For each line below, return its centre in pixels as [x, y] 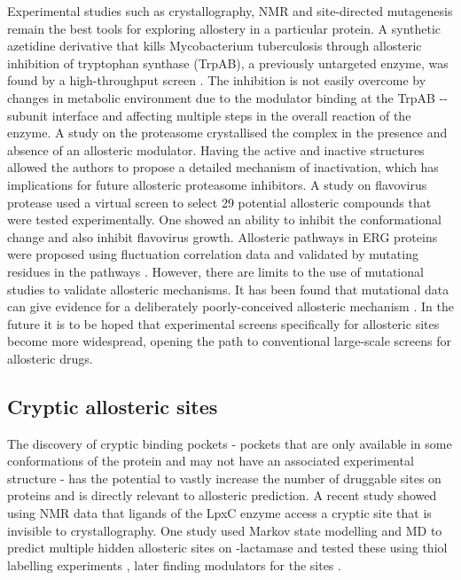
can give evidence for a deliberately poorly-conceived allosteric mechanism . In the [230, 306]
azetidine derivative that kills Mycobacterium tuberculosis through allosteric [215, 46]
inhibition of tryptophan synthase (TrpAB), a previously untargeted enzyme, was [228, 63]
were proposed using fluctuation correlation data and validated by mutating [213, 254]
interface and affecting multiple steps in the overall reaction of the [231, 115]
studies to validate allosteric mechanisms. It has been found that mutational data [228, 289]
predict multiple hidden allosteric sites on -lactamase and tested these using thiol [227, 548]
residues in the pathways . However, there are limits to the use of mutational [215, 271]
